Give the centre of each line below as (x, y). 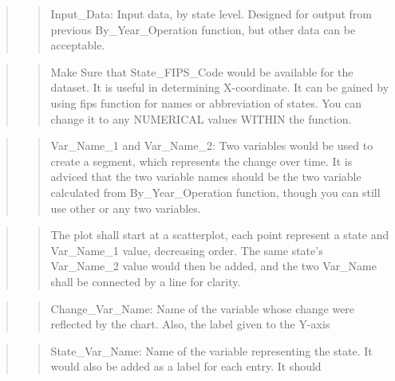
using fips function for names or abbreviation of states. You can (206, 102)
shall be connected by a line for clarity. (146, 281)
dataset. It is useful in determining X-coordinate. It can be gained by (220, 87)
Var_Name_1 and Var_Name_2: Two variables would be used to (212, 145)
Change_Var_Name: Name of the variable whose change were (203, 308)
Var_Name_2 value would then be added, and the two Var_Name (214, 266)
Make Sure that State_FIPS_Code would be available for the (202, 71)
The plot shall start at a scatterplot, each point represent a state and (220, 235)
